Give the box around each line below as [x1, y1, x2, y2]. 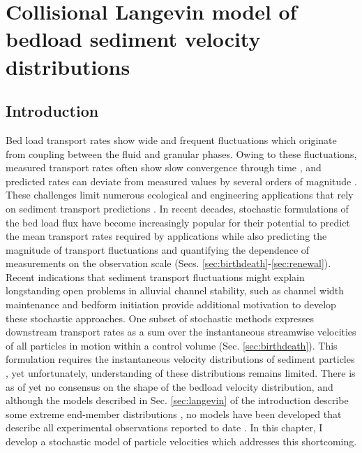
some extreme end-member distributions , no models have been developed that [6, 406, 342, 421]
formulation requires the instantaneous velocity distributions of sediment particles [6, 352, 355, 366]
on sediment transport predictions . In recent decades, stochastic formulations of [6, 201, 349, 215]
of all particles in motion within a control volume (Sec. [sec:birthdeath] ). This [6, 338, 338, 352]
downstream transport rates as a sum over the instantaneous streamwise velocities [6, 324, 356, 339]
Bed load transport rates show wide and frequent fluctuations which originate [6, 132, 337, 147]
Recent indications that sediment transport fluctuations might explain [6, 269, 305, 284]
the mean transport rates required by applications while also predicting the [6, 229, 327, 243]
